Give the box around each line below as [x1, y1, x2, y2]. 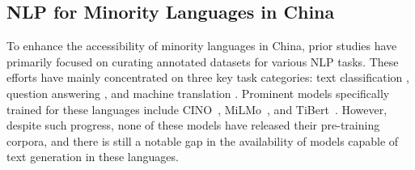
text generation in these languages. [6, 148, 179, 165]
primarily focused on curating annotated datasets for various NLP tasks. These [6, 53, 399, 70]
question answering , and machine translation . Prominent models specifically [6, 84, 390, 101]
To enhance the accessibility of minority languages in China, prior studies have [6, 37, 397, 54]
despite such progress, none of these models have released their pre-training [6, 117, 380, 134]
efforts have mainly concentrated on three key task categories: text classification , [6, 69, 409, 86]
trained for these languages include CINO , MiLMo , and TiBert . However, [6, 100, 387, 117]
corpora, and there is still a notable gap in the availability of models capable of [6, 132, 399, 149]
